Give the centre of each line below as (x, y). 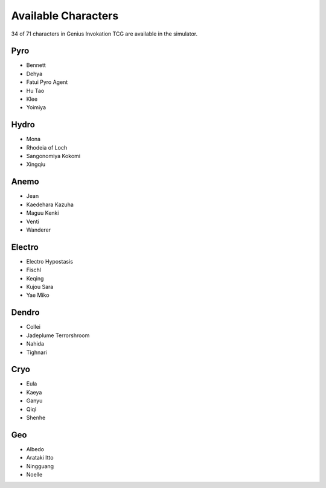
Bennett (36, 65)
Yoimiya (36, 107)
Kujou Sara (40, 287)
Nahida (35, 344)
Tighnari (37, 352)
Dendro (25, 313)
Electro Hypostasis (50, 261)
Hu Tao (35, 90)
